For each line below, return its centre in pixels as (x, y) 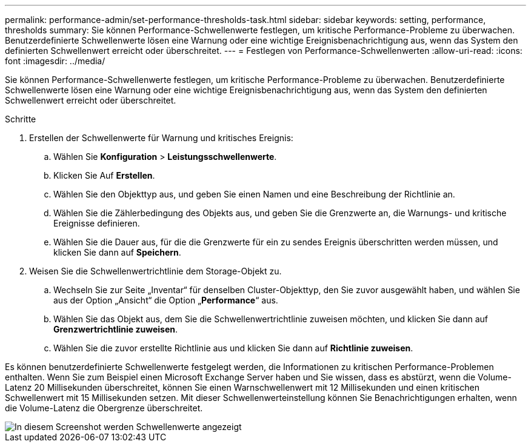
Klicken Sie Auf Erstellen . (104, 175)
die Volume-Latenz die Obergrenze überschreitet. (104, 408)
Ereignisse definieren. (97, 223)
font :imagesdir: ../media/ (55, 61)
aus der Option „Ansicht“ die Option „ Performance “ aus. (166, 300)
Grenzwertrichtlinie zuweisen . (116, 329)
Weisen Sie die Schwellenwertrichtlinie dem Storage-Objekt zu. (155, 271)
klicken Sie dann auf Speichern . (117, 252)
